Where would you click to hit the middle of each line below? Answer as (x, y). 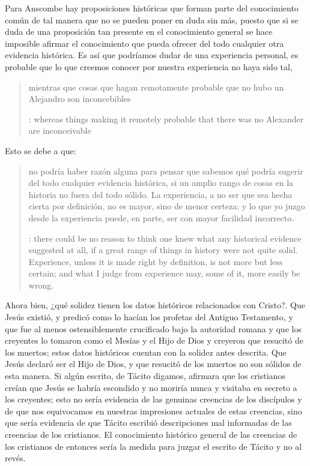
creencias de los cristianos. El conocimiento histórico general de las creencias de (151, 434)
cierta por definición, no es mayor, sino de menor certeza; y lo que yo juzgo (167, 206)
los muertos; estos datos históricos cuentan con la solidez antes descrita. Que (146, 352)
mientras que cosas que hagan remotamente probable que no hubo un (156, 87)
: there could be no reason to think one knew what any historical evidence (165, 238)
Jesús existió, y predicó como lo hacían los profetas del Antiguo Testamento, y (149, 317)
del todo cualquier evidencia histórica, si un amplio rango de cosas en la (161, 183)
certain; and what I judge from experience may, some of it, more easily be (164, 273)
